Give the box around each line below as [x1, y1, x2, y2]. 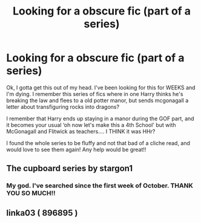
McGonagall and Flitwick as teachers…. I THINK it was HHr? [6, 128, 156, 135]
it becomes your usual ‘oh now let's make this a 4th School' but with [6, 121, 177, 128]
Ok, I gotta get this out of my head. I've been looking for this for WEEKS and [6, 83, 196, 91]
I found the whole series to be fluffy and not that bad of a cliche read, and [6, 139, 191, 146]
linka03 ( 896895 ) [6, 207, 78, 218]
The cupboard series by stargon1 [6, 163, 133, 173]
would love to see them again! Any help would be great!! [6, 146, 147, 153]
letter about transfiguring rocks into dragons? [6, 103, 120, 110]
